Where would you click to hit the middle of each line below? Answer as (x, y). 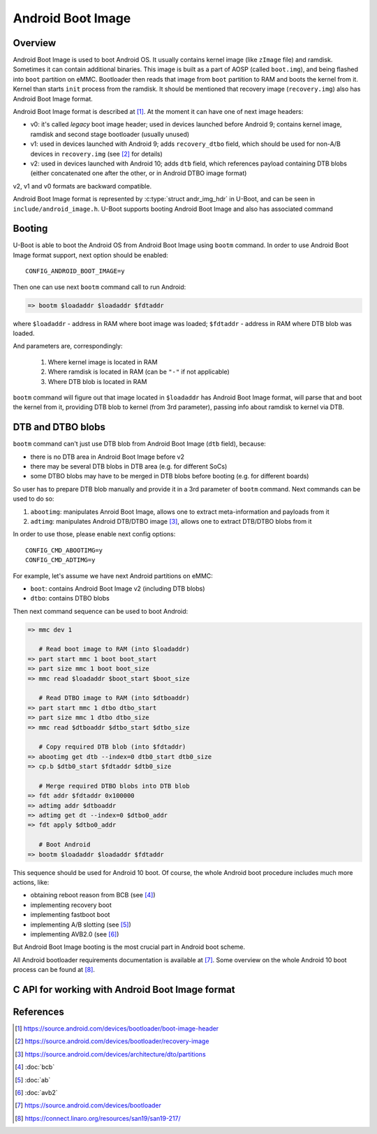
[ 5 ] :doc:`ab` (33, 1080)
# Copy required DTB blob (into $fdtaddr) (112, 747)
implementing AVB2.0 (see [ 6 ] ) (75, 934)
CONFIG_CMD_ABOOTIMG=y (64, 550)
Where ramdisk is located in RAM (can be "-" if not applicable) (139, 372)
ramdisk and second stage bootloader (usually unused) (110, 134)
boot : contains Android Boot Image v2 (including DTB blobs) (118, 588)
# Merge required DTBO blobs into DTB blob (114, 786)
